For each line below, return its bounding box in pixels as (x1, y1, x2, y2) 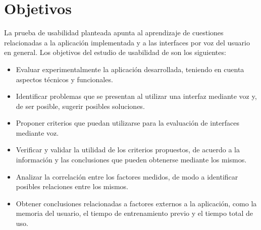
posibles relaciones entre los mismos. (16, 181, 128, 192)
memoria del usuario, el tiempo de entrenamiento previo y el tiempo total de (16, 208, 253, 218)
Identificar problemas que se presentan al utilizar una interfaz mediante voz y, (16, 91, 257, 101)
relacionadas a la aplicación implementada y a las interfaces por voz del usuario (4, 37, 250, 47)
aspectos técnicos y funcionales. (16, 74, 113, 84)
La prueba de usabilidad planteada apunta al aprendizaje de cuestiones (4, 27, 224, 38)
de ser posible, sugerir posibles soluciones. (16, 100, 145, 111)
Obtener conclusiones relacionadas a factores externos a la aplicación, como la (16, 198, 257, 208)
